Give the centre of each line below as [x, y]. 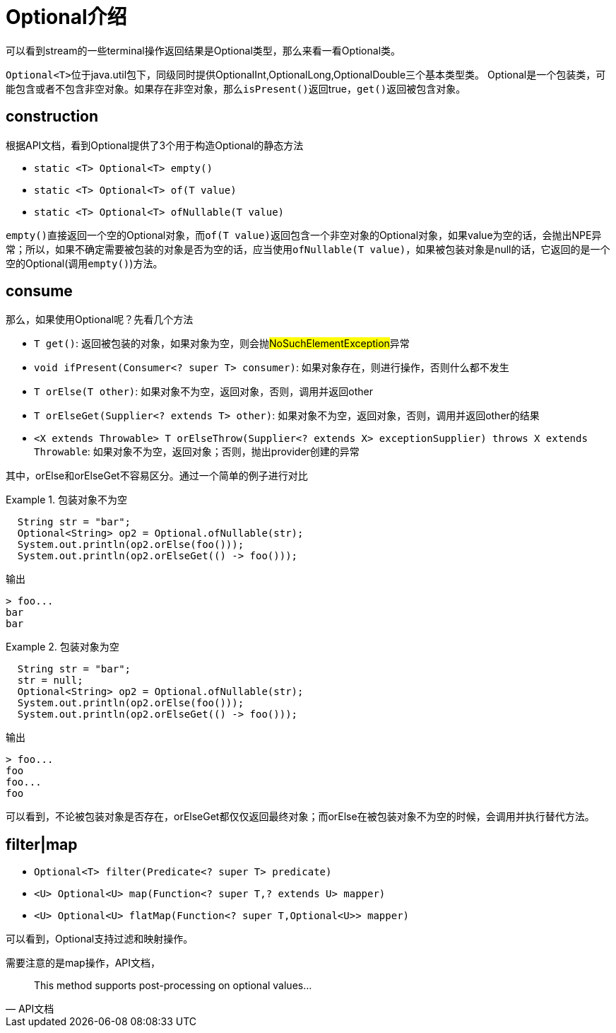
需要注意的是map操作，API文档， [83, 963]
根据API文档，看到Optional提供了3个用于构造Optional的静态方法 [155, 145]
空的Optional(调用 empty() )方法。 [84, 263]
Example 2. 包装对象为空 [63, 647]
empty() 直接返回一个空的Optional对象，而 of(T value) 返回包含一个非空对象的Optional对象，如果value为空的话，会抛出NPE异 [304, 235]
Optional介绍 [66, 17]
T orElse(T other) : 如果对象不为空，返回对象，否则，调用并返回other [203, 392]
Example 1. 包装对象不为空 [66, 500]
